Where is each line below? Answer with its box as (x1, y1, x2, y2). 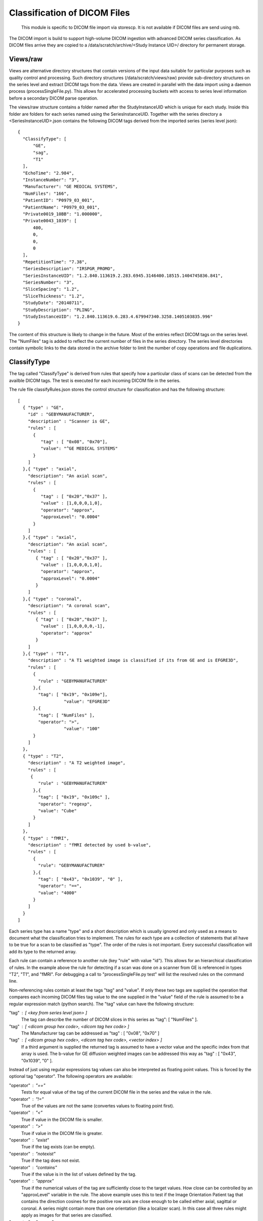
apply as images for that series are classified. (21, 1212, 113, 1218)
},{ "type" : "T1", (22, 651, 69, 656)
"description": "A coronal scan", (27, 603, 111, 609)
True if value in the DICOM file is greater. (21, 1130, 103, 1136)
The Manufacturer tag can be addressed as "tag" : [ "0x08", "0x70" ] (21, 1031, 160, 1036)
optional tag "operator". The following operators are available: (9, 1074, 133, 1079)
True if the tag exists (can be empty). (21, 1144, 96, 1150)
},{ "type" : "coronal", (22, 596, 82, 602)
